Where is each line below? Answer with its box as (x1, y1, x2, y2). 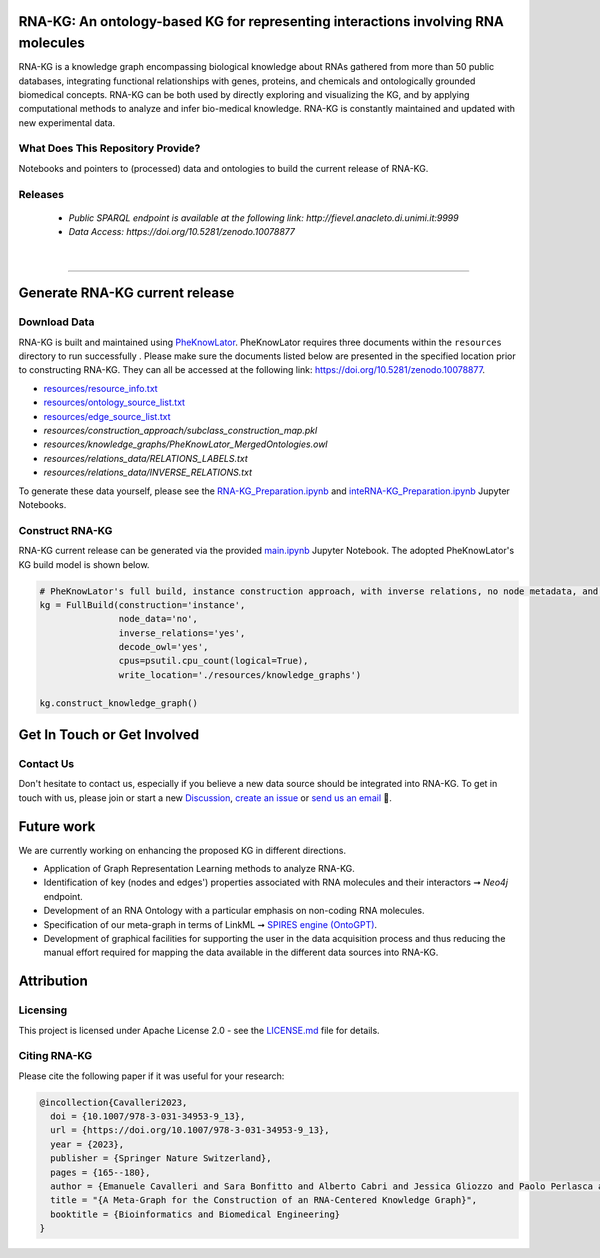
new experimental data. (18, 116, 116, 129)
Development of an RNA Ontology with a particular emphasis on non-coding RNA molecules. (43, 905, 425, 917)
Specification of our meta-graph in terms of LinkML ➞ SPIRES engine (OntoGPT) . (43, 918, 378, 930)
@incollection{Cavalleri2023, (39, 1096, 188, 1108)
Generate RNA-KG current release (18, 285, 235, 302)
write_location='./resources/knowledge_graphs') (118, 669, 362, 680)
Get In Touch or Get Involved (18, 726, 200, 744)
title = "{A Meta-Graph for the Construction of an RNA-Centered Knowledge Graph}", (50, 1195, 478, 1206)
